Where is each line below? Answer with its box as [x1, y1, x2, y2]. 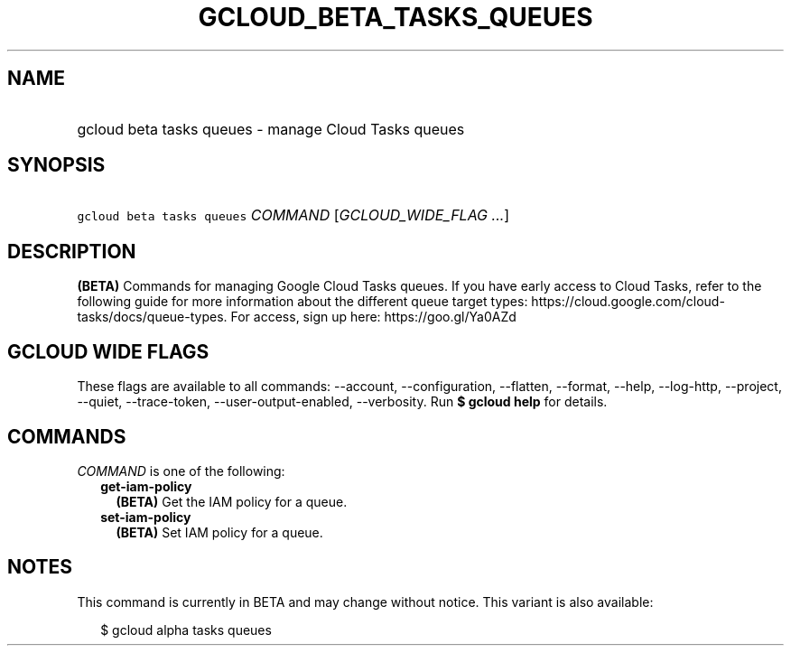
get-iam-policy [100, 478, 192, 494]
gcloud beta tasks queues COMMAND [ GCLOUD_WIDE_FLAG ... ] [77, 206, 510, 225]
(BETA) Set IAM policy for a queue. [116, 524, 323, 540]
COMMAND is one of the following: [77, 462, 285, 479]
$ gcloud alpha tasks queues [100, 621, 272, 638]
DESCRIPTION [7, 239, 136, 263]
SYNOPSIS [7, 154, 106, 177]
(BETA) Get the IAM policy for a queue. [116, 493, 348, 509]
